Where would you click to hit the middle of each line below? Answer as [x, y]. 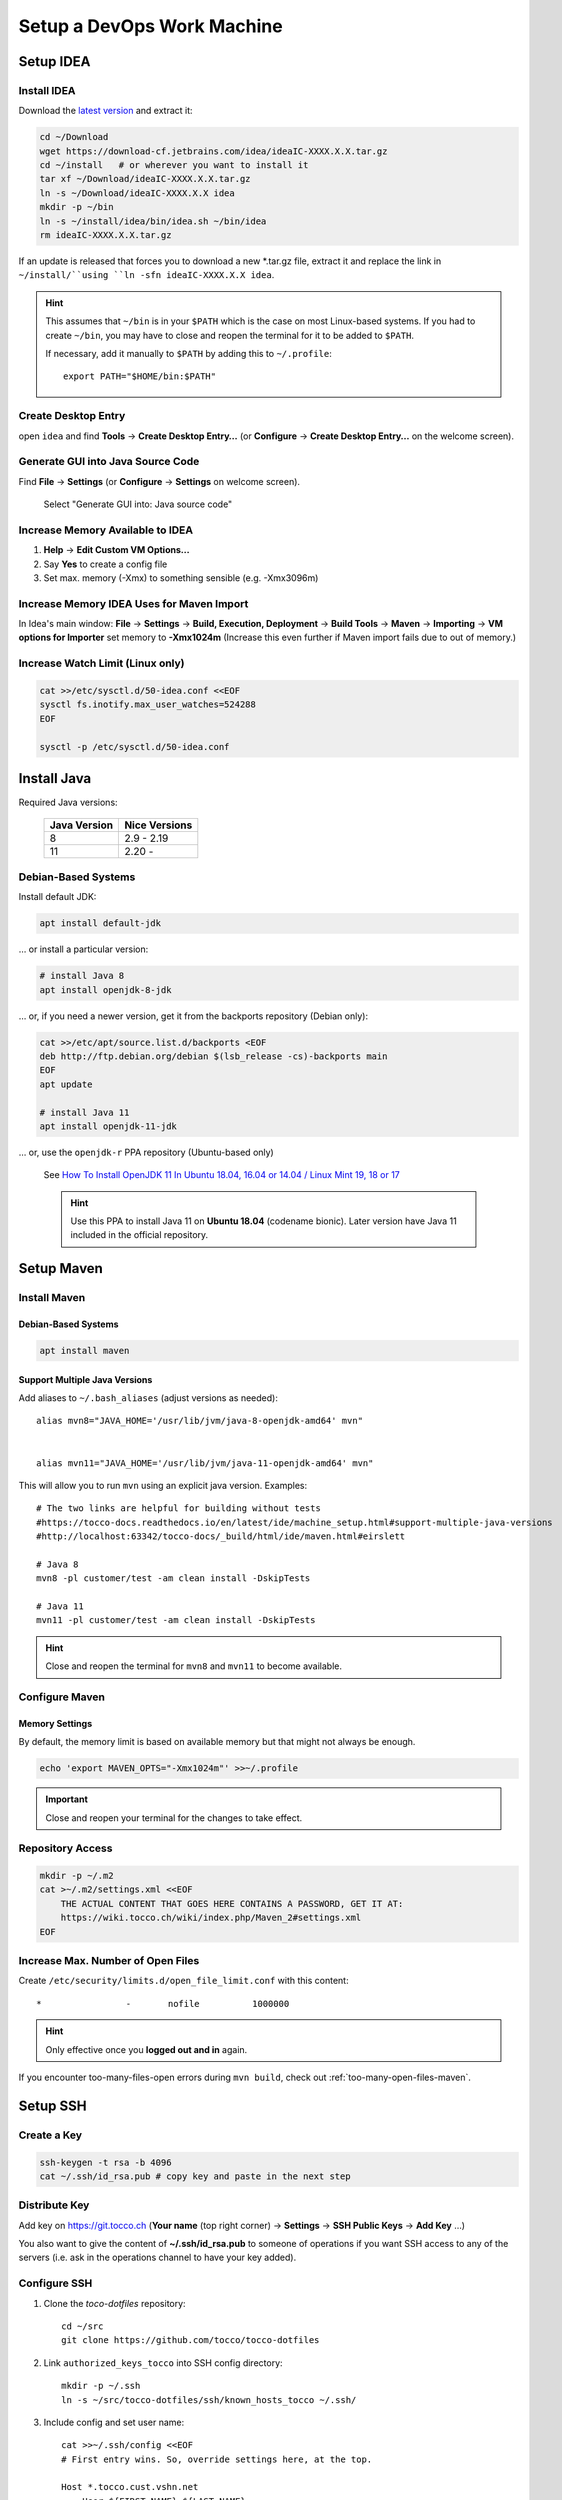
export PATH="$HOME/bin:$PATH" [140, 376]
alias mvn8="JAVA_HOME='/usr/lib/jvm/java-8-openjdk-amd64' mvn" [200, 1421]
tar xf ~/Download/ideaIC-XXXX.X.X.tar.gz [145, 179]
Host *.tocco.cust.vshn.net [130, 2487]
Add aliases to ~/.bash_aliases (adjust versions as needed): [148, 1397]
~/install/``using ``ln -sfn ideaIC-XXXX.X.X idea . [146, 275]
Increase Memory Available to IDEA [106, 530]
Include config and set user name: [114, 2422]
